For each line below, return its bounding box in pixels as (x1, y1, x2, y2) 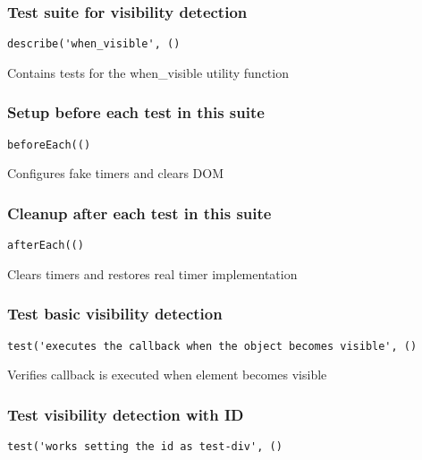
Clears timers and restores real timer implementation (7, 264, 298, 283)
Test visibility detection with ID (7, 403, 244, 425)
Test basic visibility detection (7, 302, 223, 325)
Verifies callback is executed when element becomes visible (7, 365, 327, 384)
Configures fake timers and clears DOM (7, 164, 224, 183)
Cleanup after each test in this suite (7, 201, 272, 224)
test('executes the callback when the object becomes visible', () (7, 339, 418, 353)
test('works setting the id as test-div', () (7, 440, 283, 454)
